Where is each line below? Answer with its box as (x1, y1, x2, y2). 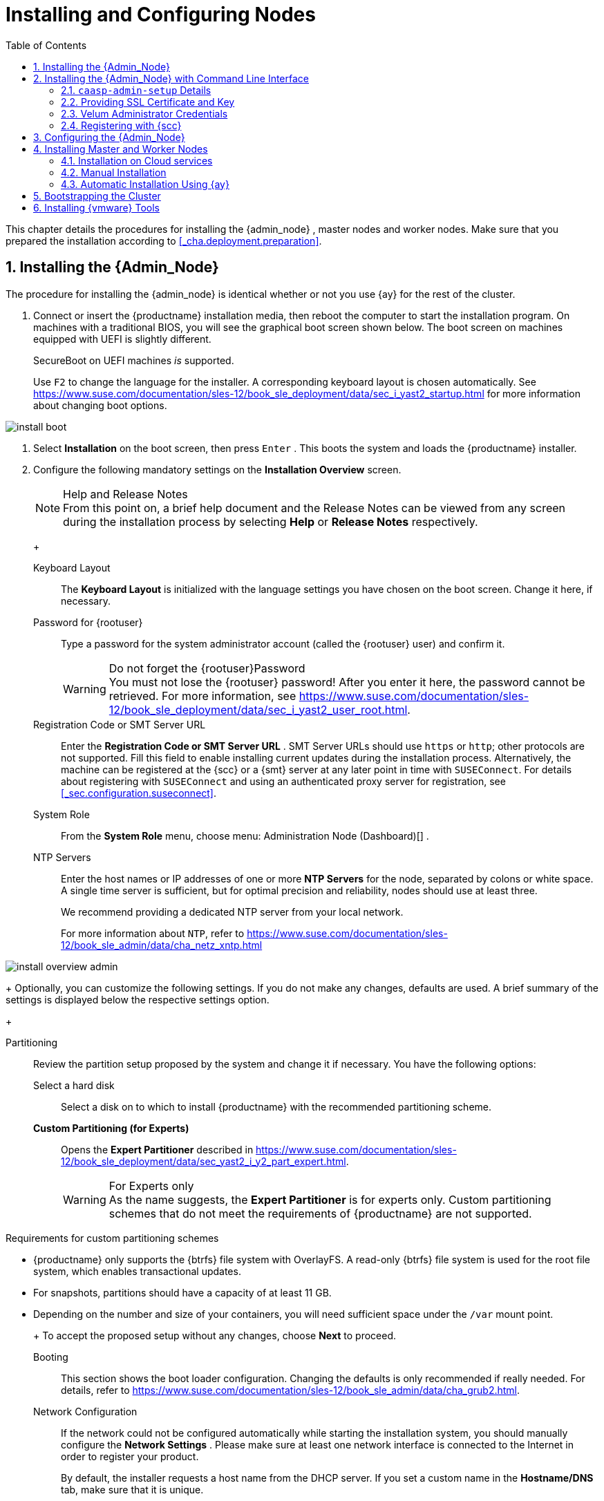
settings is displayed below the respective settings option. (6, 993, 270, 1006)
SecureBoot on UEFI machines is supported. (33, 354, 234, 366)
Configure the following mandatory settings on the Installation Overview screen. (33, 463, 402, 475)
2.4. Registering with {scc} (61, 119, 182, 131)
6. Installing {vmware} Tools (33, 201, 160, 214)
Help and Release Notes (63, 487, 188, 501)
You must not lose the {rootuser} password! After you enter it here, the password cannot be (108, 674, 585, 689)
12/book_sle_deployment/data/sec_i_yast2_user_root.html (108, 702, 408, 717)
